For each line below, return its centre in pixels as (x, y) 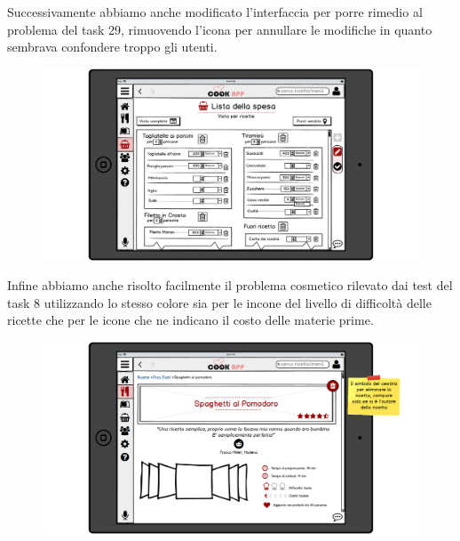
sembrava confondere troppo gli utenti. (112, 47)
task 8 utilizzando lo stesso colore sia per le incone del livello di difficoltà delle (219, 302)
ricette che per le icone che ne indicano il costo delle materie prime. (190, 320)
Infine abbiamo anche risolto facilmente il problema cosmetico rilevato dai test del (230, 285)
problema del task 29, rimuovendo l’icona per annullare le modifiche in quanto (220, 29)
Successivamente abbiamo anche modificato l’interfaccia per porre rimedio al (215, 12)
